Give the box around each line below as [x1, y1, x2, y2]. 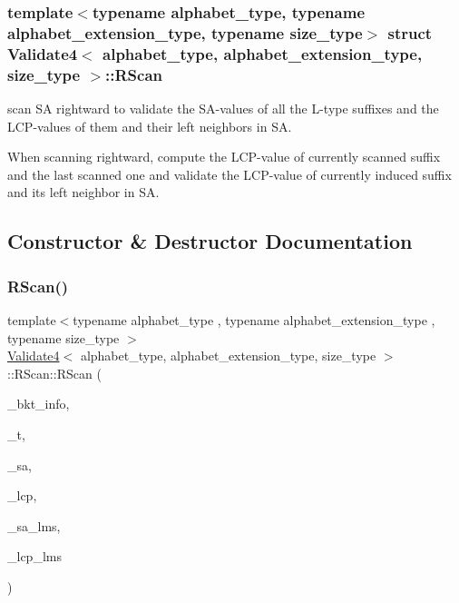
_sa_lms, [7, 516, 61, 535]
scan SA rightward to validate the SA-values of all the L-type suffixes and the [7, 98, 439, 117]
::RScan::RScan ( [7, 363, 102, 382]
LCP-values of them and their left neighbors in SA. [7, 116, 292, 135]
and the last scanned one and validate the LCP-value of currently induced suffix [7, 164, 452, 183]
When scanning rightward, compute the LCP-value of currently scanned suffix [7, 147, 441, 166]
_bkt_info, [7, 394, 70, 413]
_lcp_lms [7, 547, 62, 566]
